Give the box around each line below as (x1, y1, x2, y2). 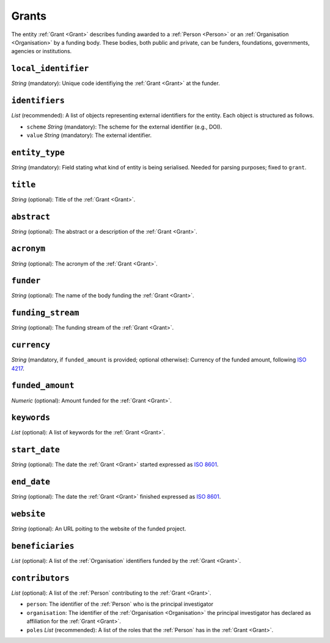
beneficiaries (11, 541, 75, 551)
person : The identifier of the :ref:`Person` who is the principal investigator (26, 600, 214, 608)
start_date (11, 445, 61, 455)
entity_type (11, 147, 65, 157)
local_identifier (11, 64, 89, 73)
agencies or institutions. (11, 48, 72, 55)
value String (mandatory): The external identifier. (26, 132, 152, 139)
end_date (11, 477, 51, 487)
